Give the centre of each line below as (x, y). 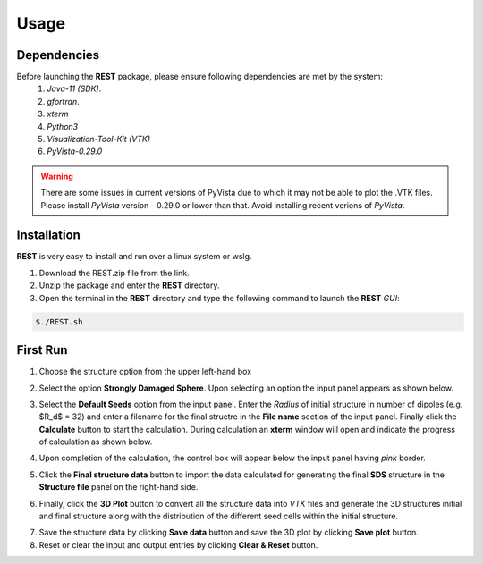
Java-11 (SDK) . (74, 88)
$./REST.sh (59, 321)
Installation (48, 236)
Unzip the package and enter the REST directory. (129, 285)
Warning (57, 176)
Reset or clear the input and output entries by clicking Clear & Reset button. (178, 544)
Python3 (63, 126)
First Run (42, 350)
